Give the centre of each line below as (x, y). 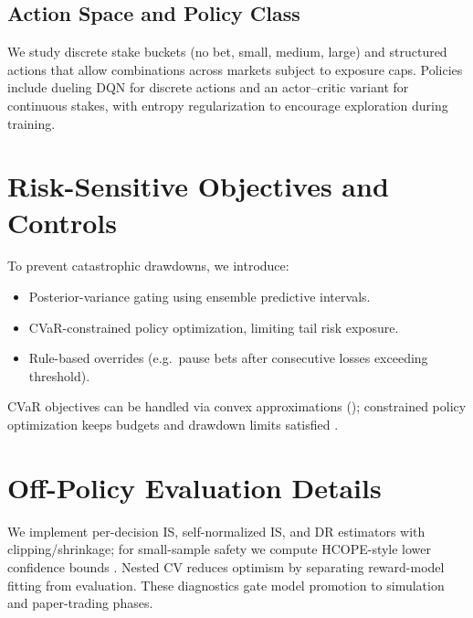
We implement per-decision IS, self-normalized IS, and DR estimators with (216, 531)
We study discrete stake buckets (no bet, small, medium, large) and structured (227, 52)
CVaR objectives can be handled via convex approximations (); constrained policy (237, 406)
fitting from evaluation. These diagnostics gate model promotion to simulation (226, 585)
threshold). (59, 375)
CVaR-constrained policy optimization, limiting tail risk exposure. (214, 327)
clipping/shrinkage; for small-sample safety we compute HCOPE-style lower (220, 549)
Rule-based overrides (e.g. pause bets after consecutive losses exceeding (228, 358)
